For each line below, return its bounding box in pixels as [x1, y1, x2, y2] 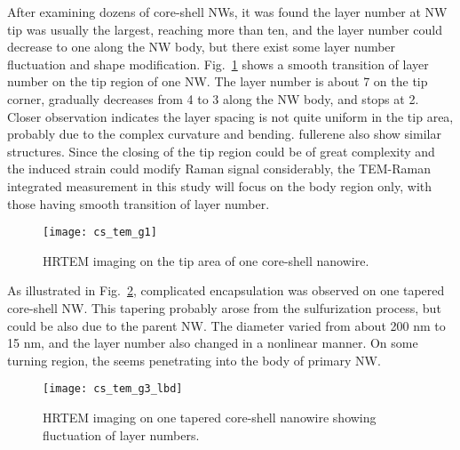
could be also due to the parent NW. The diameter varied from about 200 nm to [7, 316, 446, 334]
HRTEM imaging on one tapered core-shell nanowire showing [43, 408, 377, 426]
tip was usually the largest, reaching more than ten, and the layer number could [7, 20, 443, 38]
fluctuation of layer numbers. [43, 425, 200, 444]
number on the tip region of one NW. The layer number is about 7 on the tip [7, 72, 428, 91]
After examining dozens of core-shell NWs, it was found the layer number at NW [7, 3, 448, 20]
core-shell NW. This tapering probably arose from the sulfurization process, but [7, 298, 441, 317]
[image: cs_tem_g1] [43, 226, 157, 239]
